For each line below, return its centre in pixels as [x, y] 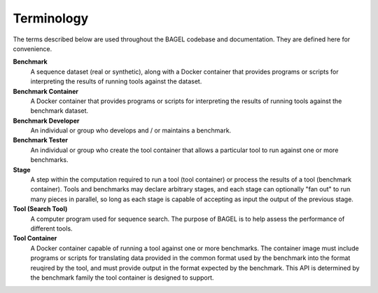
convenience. [33, 48]
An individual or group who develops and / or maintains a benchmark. [131, 130]
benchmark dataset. [59, 111]
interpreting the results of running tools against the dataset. [116, 81]
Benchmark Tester [40, 140]
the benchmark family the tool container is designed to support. [122, 278]
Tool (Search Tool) [40, 209]
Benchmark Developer [46, 121]
